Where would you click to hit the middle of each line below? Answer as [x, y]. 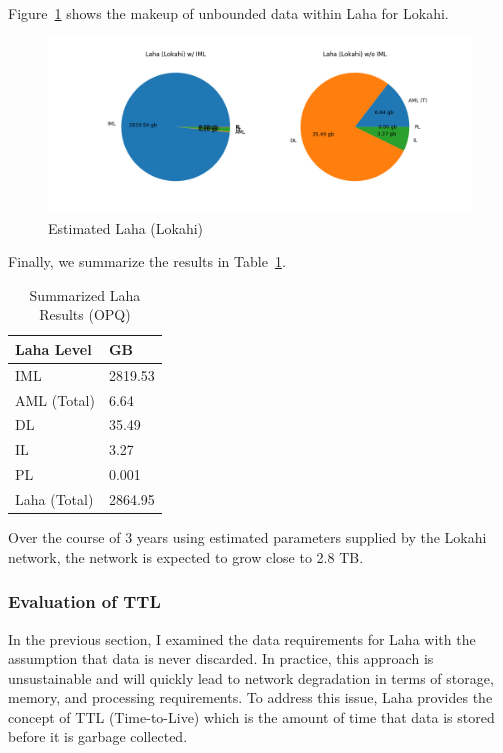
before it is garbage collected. [98, 736]
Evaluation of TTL [84, 601]
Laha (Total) [54, 499]
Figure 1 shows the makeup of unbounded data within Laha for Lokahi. [228, 13]
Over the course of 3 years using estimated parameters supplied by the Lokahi [247, 537]
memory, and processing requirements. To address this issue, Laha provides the [250, 697]
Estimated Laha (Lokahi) [126, 227]
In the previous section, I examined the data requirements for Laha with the [242, 638]
